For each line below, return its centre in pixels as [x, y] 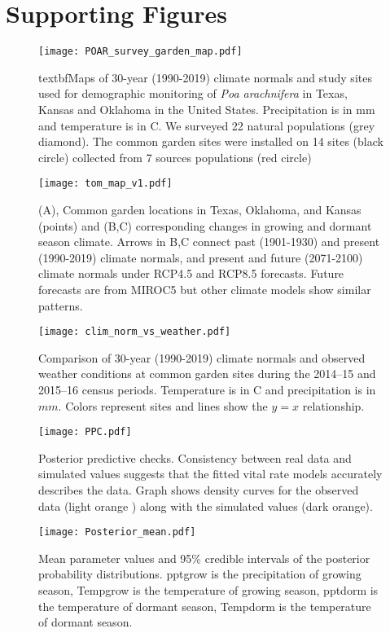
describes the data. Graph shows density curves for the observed [199, 490]
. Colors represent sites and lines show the [163, 405]
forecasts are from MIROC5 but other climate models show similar [205, 289]
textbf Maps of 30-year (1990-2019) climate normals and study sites [205, 77]
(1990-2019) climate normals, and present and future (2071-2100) [201, 257]
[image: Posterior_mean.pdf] [117, 532]
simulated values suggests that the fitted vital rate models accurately [210, 474]
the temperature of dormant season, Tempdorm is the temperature [205, 606]
